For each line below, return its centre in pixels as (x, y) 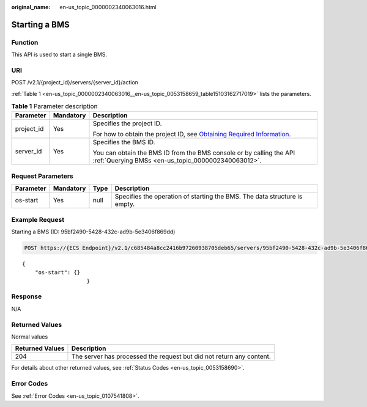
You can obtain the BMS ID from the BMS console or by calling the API (194, 153)
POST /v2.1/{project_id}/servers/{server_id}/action (75, 82)
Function (25, 42)
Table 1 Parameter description (54, 106)
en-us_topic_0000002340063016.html (108, 7)
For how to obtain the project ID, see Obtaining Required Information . (192, 134)
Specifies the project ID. (127, 123)
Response (27, 296)
